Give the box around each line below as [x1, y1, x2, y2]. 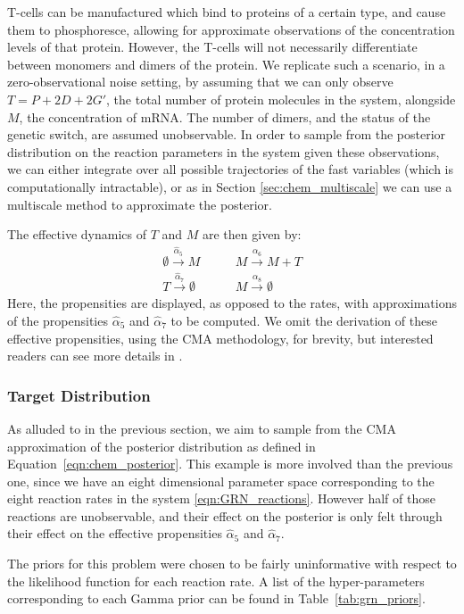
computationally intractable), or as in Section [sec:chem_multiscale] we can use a [7, 177, 452, 195]
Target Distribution [7, 384, 151, 406]
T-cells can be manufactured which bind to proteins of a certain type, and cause [7, 3, 446, 21]
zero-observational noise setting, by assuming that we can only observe [7, 72, 394, 91]
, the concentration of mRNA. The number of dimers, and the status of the [19, 107, 431, 126]
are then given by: [203, 225, 302, 244]
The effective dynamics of [7, 225, 146, 244]
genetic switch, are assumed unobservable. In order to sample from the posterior [7, 125, 446, 144]
